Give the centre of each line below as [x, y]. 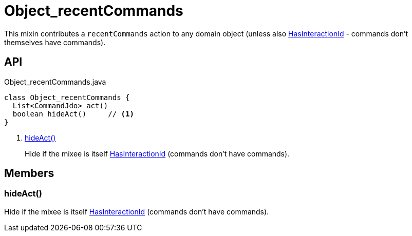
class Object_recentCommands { [67, 97]
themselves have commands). [55, 42]
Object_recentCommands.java [55, 82]
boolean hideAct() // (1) [73, 114]
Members [29, 173]
